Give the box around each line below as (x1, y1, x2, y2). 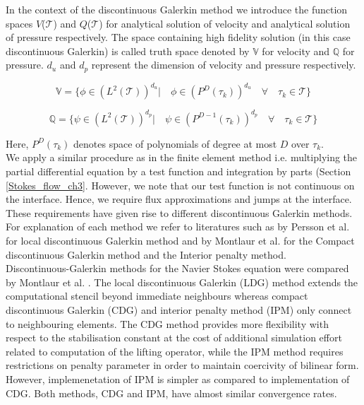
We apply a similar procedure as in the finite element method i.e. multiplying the (6, 150, 358, 165)
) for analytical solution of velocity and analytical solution (99, 16, 351, 30)
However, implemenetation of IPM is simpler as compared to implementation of (6, 371, 350, 386)
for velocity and (262, 43, 330, 58)
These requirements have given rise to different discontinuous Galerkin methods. (6, 205, 353, 220)
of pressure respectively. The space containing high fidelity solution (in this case (6, 30, 351, 45)
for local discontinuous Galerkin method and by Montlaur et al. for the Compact (6, 233, 355, 247)
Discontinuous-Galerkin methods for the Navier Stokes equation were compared (6, 261, 349, 276)
